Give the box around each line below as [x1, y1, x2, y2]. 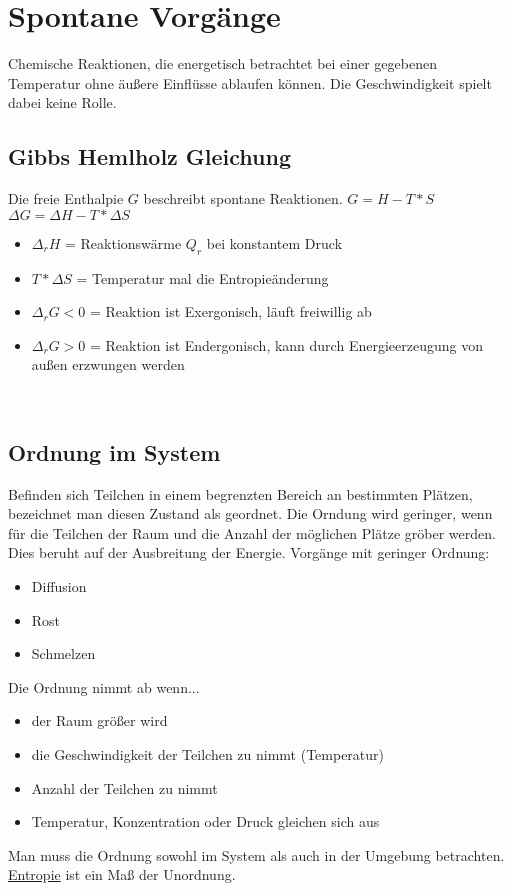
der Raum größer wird [31, 710, 168, 731]
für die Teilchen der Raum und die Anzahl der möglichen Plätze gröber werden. [8, 522, 496, 543]
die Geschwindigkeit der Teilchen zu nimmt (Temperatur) [31, 744, 385, 765]
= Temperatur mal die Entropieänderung [76, 267, 329, 288]
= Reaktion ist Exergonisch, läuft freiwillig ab [90, 301, 372, 322]
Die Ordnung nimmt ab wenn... [8, 676, 200, 697]
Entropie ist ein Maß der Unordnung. [8, 864, 236, 885]
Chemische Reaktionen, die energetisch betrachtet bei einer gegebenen [8, 53, 437, 74]
